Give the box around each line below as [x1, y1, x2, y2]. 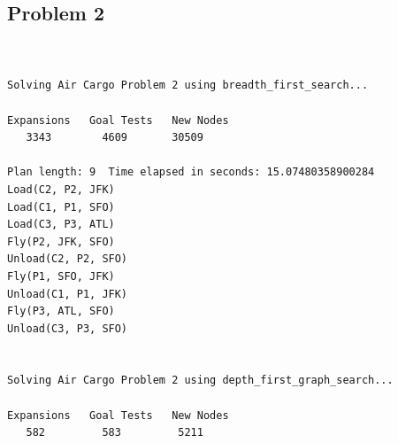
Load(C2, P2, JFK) [7, 183, 115, 196]
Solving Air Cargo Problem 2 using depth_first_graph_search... [7, 374, 394, 387]
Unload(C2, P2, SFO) [7, 253, 128, 266]
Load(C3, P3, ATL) [7, 218, 115, 231]
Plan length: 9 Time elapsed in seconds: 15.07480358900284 [7, 166, 375, 179]
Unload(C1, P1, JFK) [7, 287, 128, 300]
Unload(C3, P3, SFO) [7, 322, 128, 335]
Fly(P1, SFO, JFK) [7, 269, 115, 283]
